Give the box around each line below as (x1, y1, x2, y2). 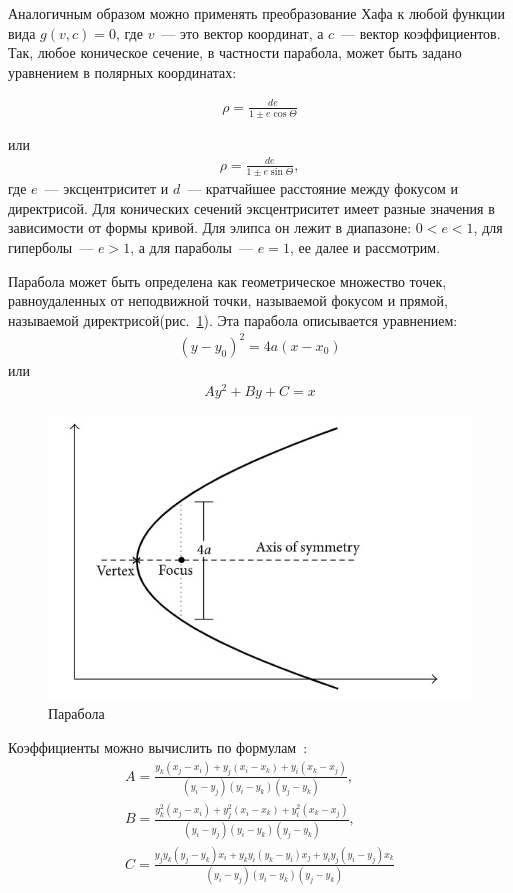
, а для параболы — (130, 236, 254, 257)
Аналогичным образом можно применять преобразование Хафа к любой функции (8, 3, 506, 23)
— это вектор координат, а (161, 22, 324, 43)
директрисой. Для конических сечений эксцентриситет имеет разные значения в (8, 197, 495, 218)
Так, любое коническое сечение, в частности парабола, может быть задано (8, 42, 462, 63)
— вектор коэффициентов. (341, 22, 501, 43)
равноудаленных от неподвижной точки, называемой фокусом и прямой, (8, 290, 448, 311)
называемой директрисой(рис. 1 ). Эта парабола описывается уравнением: (8, 309, 458, 330)
